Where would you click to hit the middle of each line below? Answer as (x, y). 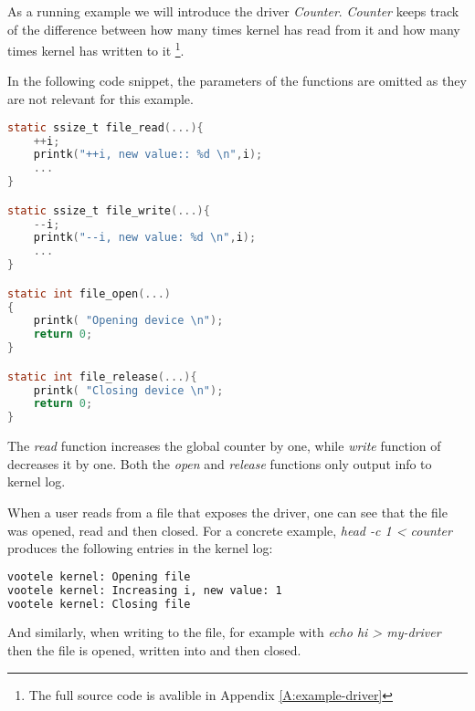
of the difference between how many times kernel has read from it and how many (234, 29)
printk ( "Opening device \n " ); (128, 321)
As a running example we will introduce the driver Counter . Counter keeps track (233, 11)
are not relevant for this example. (100, 99)
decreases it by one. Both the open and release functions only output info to (220, 463)
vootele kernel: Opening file (99, 576)
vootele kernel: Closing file (99, 604)
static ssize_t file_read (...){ (106, 127)
